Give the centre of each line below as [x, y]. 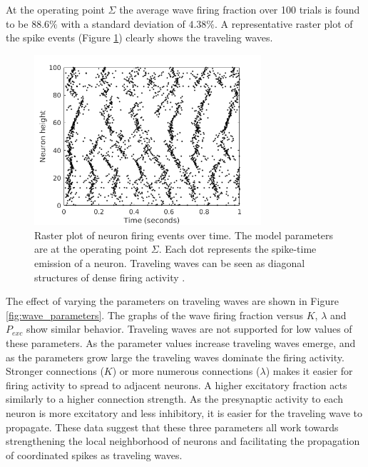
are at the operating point [91, 249]
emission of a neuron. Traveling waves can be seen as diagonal [170, 263]
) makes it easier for [309, 371]
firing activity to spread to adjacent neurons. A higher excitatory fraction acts [177, 385]
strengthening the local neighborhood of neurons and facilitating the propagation [183, 441]
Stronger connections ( [55, 371]
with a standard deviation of [123, 23]
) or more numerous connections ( [186, 371]
